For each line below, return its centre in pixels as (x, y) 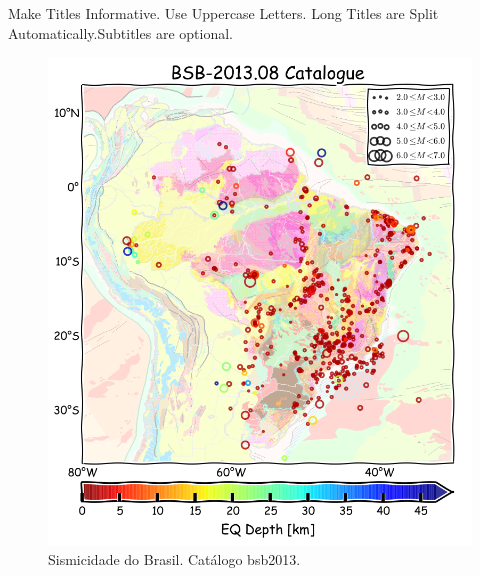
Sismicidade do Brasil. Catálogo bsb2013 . (174, 558)
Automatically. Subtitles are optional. (120, 32)
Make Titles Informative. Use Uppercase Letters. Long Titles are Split (223, 13)
